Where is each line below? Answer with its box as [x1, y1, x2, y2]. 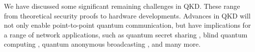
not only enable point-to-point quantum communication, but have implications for [4, 20, 251, 30]
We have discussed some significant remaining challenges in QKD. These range [4, 1, 240, 11]
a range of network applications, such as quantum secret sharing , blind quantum [4, 29, 248, 39]
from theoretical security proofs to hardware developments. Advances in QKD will [4, 10, 251, 20]
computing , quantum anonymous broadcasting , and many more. [4, 39, 201, 49]
